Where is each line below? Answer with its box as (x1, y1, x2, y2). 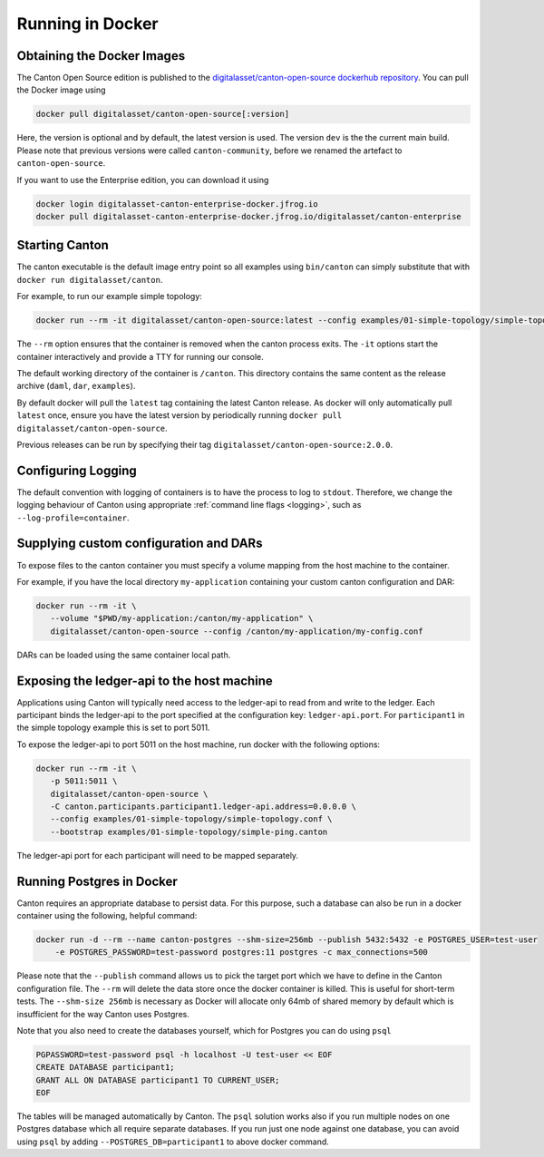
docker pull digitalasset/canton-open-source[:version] (35, 109, 290, 120)
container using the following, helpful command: (16, 909, 198, 920)
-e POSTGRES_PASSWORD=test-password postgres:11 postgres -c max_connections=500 (54, 948, 428, 958)
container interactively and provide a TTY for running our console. (16, 351, 265, 362)
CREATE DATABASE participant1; (35, 1062, 176, 1073)
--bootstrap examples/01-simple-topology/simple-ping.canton (50, 826, 328, 837)
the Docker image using (16, 84, 106, 95)
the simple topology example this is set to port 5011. (16, 722, 210, 734)
